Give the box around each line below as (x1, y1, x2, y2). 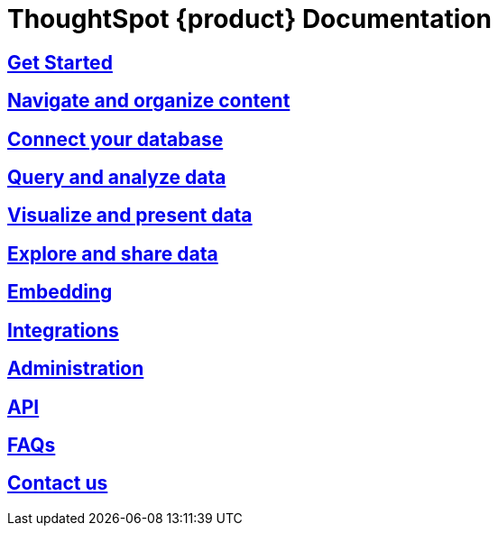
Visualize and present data (7, 204, 253, 227)
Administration (7, 357, 144, 381)
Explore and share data (7, 242, 218, 265)
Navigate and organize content (7, 89, 290, 113)
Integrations (7, 318, 119, 342)
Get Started (7, 51, 113, 74)
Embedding (7, 280, 113, 304)
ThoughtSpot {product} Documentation (7, 4, 492, 34)
